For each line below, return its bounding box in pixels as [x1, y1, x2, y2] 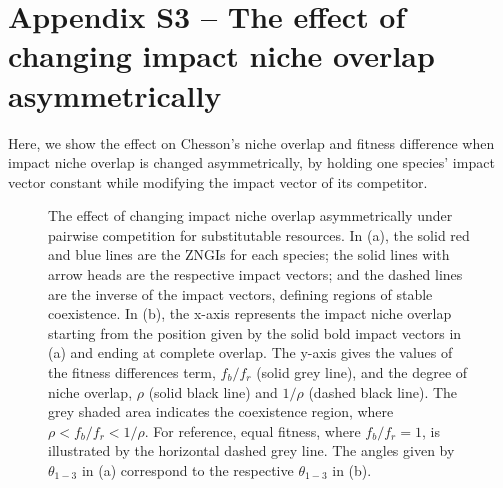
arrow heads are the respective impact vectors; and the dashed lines [48, 264, 463, 285]
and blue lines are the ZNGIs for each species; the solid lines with [48, 244, 450, 265]
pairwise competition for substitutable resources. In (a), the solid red [48, 224, 470, 245]
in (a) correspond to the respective [81, 460, 294, 480]
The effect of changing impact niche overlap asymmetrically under [48, 205, 453, 226]
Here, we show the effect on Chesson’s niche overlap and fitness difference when [8, 132, 495, 153]
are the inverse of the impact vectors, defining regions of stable [48, 283, 433, 304]
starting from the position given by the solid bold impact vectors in [48, 322, 462, 343]
